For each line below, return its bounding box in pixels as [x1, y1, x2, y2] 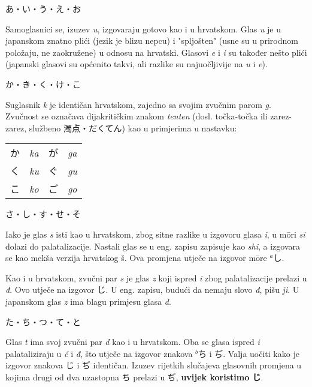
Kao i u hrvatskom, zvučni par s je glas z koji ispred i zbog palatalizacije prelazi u [5, 271, 307, 284]
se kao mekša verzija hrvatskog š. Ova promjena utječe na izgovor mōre [5, 251, 267, 264]
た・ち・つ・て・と [5, 315, 81, 328]
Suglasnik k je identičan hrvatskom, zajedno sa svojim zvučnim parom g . [5, 98, 271, 110]
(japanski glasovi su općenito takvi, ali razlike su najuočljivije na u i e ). [5, 58, 268, 70]
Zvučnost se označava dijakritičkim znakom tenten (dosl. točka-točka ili [5, 110, 268, 122]
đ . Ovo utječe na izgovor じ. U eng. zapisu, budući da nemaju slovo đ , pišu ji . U [5, 283, 299, 296]
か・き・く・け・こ [5, 77, 81, 90]
